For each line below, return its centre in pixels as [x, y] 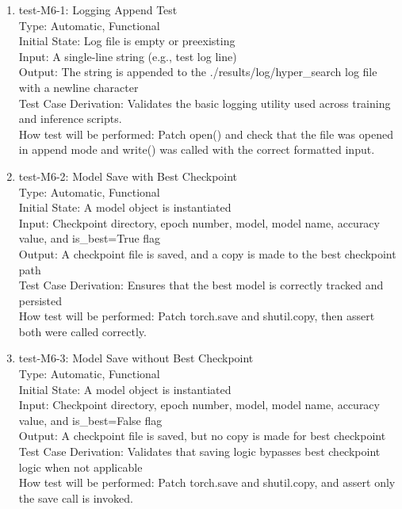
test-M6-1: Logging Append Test [98, 10]
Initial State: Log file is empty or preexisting [127, 41]
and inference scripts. [70, 119]
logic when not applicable [80, 467]
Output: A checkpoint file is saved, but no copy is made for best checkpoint [202, 436]
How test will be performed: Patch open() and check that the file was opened [206, 134]
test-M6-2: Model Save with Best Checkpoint [128, 176]
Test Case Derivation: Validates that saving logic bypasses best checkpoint [199, 452]
